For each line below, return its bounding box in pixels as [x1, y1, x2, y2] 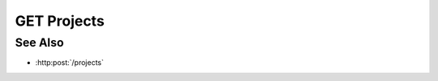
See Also [15, 35, 64, 50]
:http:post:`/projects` [35, 58, 105, 67]
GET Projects [15, 12, 105, 30]
